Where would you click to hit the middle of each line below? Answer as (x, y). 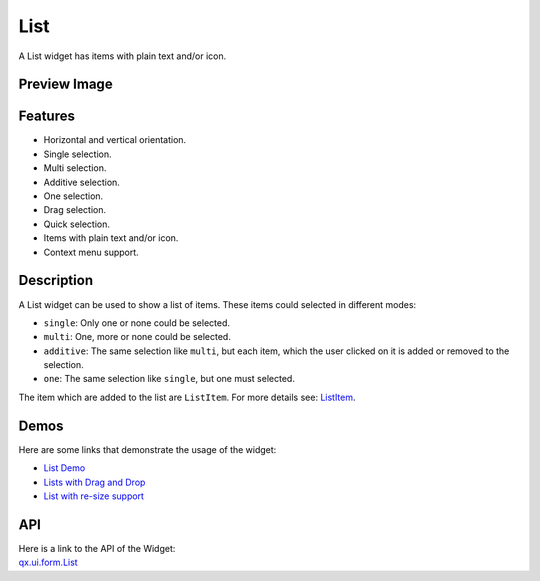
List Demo (64, 468)
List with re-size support (94, 496)
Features (46, 116)
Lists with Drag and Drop (94, 482)
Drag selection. (75, 210)
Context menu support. (91, 252)
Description (56, 280)
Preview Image (66, 84)
